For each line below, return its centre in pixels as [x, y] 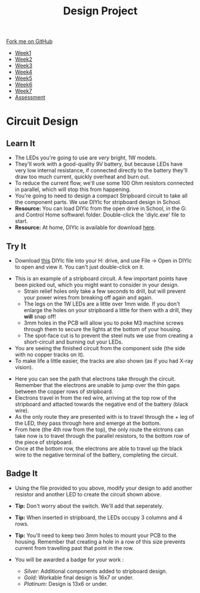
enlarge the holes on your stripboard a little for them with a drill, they [108, 310]
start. [21, 221]
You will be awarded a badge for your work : [69, 560]
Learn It [21, 143]
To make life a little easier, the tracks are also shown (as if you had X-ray [104, 361]
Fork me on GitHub [29, 41]
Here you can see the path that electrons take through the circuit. [95, 379]
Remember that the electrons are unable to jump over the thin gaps [97, 385]
